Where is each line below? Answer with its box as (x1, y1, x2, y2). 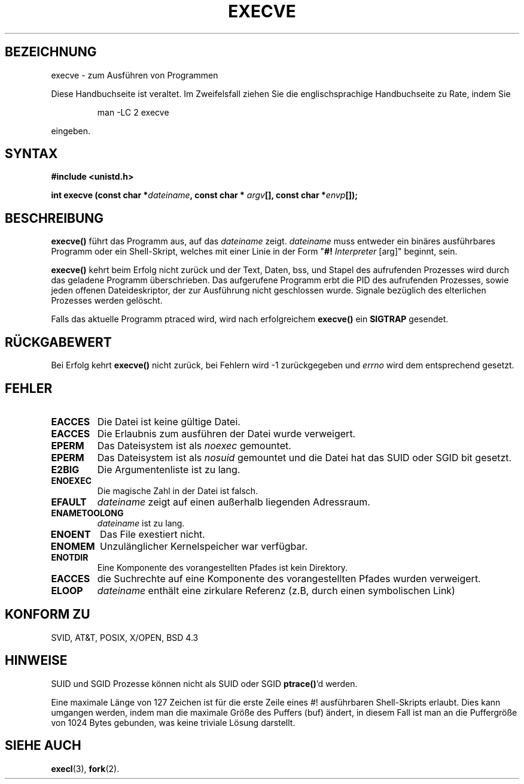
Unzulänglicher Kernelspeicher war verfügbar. (100, 540, 308, 552)
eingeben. (51, 125, 91, 136)
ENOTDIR (51, 552, 89, 562)
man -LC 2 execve (97, 107, 169, 117)
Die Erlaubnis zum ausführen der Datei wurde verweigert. (97, 427, 356, 440)
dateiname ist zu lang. (97, 517, 185, 528)
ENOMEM (50, 540, 95, 552)
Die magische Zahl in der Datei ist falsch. (97, 485, 258, 496)
